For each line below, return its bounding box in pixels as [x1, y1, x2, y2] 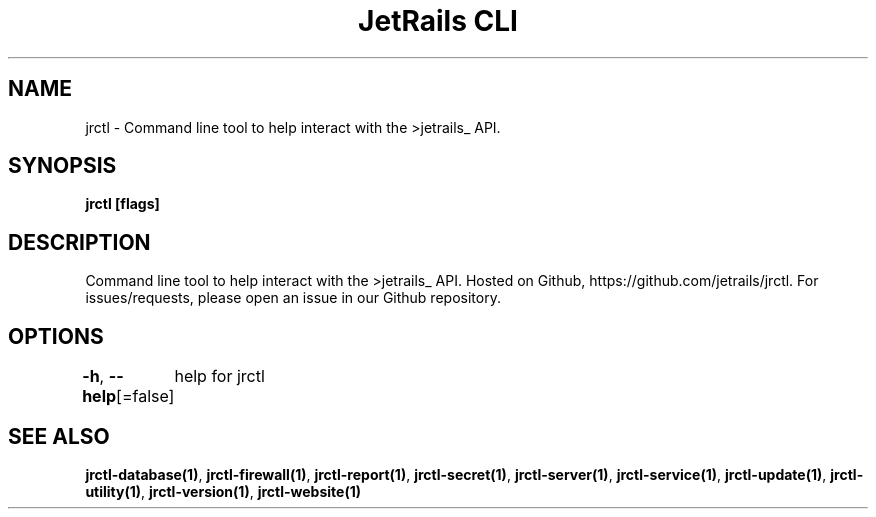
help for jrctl [174, 366, 265, 387]
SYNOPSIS [8, 153, 117, 179]
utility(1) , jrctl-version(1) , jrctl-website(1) [85, 482, 361, 500]
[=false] [116, 386, 175, 407]
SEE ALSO [8, 423, 110, 449]
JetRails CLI [358, 4, 518, 38]
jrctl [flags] [85, 195, 160, 213]
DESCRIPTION [8, 229, 151, 255]
